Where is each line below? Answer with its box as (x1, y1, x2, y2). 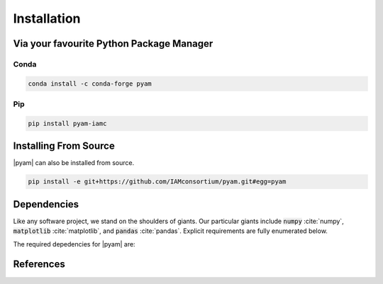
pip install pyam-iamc (28, 119, 107, 127)
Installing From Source (13, 140, 115, 152)
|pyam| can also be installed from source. (13, 159, 135, 167)
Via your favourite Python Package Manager (13, 38, 213, 50)
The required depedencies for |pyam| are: (13, 239, 135, 248)
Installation (13, 11, 81, 26)
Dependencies (13, 198, 79, 210)
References (13, 259, 65, 271)
